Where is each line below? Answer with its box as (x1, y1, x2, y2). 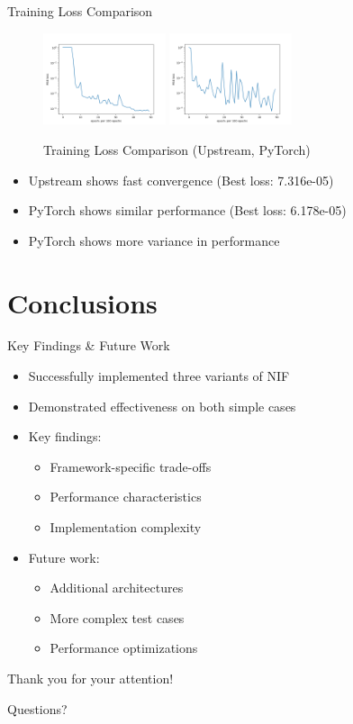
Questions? (7, 699, 68, 718)
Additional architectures (50, 578, 184, 597)
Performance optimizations (50, 638, 198, 657)
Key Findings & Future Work (7, 336, 170, 355)
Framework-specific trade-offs (50, 457, 212, 475)
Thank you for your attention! (7, 668, 174, 687)
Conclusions (7, 284, 158, 321)
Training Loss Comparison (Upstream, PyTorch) (43, 140, 311, 158)
